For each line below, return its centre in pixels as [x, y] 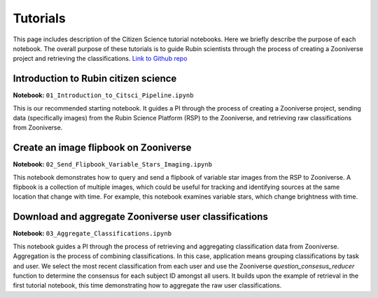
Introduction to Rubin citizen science [95, 79]
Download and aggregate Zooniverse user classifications [141, 217]
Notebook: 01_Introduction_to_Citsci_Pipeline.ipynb [103, 95]
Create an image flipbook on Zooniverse [102, 148]
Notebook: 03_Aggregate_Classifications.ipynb [92, 234]
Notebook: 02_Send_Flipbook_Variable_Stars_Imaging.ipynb [113, 164]
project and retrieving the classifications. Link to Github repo [100, 59]
